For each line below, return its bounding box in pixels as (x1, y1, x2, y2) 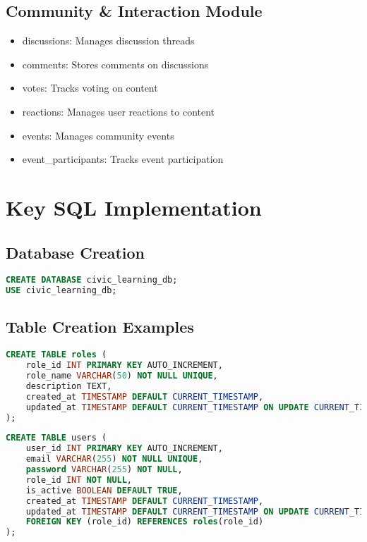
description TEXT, (25, 381, 112, 391)
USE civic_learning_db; (6, 285, 117, 296)
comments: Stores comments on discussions (22, 56, 209, 71)
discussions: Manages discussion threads (22, 33, 195, 48)
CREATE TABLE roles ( (6, 350, 107, 360)
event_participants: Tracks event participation (22, 152, 224, 166)
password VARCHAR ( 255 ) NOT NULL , (25, 464, 183, 475)
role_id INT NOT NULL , (25, 474, 133, 485)
